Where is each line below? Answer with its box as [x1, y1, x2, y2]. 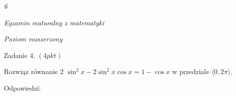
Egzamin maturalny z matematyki [4, 17, 105, 27]
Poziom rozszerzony [4, 34, 63, 44]
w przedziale [172, 66, 209, 77]
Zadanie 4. [4, 50, 35, 60]
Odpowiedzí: [4, 82, 41, 93]
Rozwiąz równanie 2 [4, 66, 64, 77]
